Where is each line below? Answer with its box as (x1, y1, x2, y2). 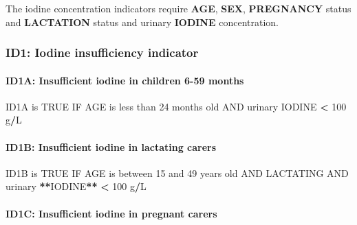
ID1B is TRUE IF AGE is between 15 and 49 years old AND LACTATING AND (6, 165, 349, 180)
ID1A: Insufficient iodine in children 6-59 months (6, 73, 244, 87)
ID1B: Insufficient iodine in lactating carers (6, 139, 217, 154)
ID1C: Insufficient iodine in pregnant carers (6, 206, 217, 220)
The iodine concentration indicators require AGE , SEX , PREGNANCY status (6, 1, 351, 15)
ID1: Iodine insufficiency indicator (6, 44, 199, 61)
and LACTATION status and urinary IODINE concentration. (6, 14, 279, 29)
